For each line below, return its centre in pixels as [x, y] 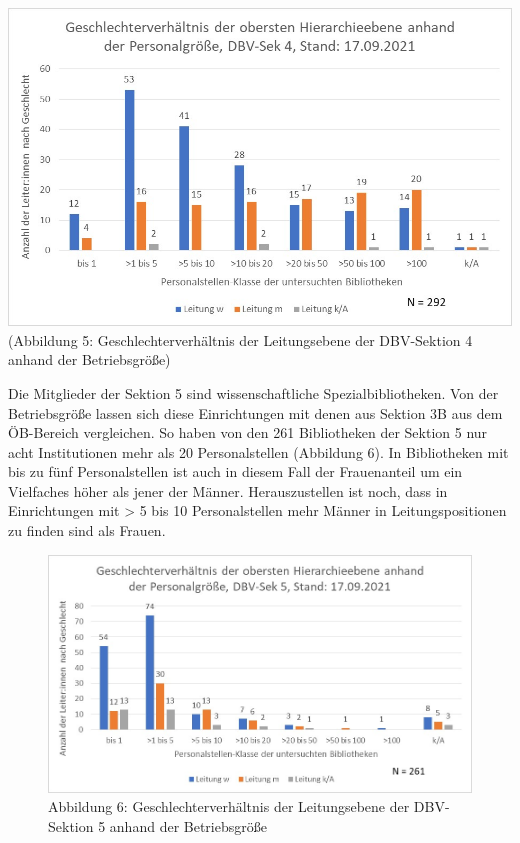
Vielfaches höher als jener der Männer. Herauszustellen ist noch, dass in [228, 490]
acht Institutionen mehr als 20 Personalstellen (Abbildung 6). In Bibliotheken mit [258, 451]
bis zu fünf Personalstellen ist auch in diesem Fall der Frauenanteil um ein [235, 471]
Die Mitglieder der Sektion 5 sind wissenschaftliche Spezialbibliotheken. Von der [253, 392]
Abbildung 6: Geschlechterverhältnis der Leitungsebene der [229, 806]
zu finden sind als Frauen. [87, 530]
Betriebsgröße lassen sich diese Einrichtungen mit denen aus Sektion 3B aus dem [255, 412]
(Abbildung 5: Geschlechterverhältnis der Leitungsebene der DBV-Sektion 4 [240, 339]
